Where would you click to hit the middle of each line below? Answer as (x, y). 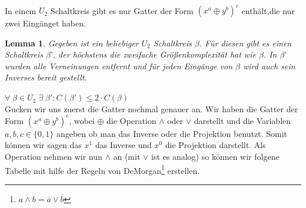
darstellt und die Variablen (242, 120)
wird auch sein (269, 66)
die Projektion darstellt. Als (215, 145)
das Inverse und (123, 145)
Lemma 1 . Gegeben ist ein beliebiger (72, 43)
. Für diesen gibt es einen (245, 43)
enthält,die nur (268, 10)
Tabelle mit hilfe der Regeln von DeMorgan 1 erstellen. (102, 169)
